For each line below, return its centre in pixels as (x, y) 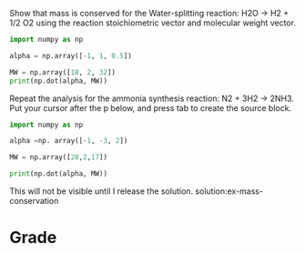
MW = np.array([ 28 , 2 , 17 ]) (58, 157)
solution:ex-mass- (229, 191)
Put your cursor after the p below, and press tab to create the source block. (151, 107)
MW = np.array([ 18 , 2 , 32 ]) (63, 72)
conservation (34, 201)
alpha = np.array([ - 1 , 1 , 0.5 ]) (71, 56)
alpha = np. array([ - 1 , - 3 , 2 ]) (69, 141)
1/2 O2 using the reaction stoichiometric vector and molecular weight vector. (152, 23)
